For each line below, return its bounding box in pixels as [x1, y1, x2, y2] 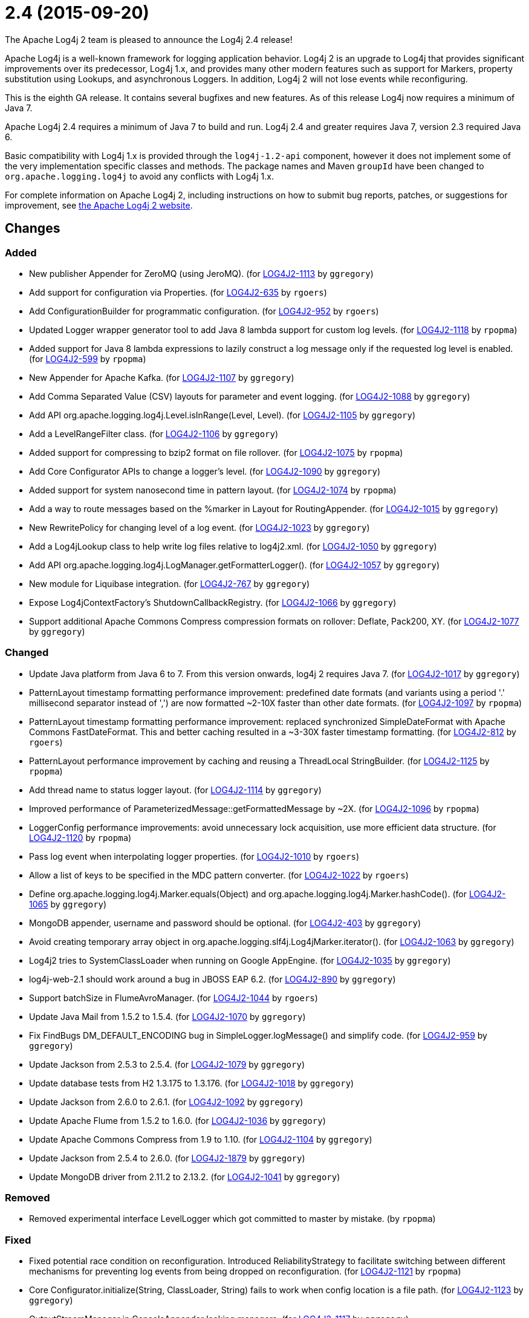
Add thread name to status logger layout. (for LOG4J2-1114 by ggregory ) [29, 784, 322, 795]
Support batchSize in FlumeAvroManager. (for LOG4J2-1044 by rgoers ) [29, 992, 318, 1003]
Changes [5, 221, 60, 236]
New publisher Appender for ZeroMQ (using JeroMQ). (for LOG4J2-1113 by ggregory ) [29, 268, 374, 279]
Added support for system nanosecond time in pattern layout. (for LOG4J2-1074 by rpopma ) [29, 484, 397, 495]
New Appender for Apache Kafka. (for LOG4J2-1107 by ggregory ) [29, 372, 294, 383]
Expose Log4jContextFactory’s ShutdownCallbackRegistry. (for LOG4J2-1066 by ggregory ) [29, 597, 397, 608]
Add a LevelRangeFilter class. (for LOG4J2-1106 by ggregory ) [29, 428, 279, 439]
